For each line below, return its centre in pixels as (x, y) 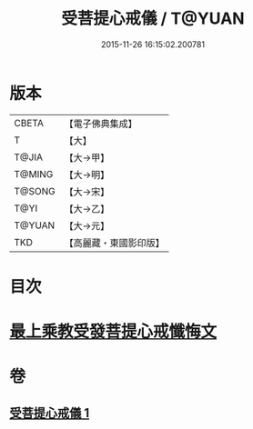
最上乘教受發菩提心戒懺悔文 (113, 332)
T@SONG (35, 191)
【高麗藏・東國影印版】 (115, 243)
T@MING (34, 174)
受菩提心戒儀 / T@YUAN (153, 19)
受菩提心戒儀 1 (50, 413)
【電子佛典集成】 (101, 124)
